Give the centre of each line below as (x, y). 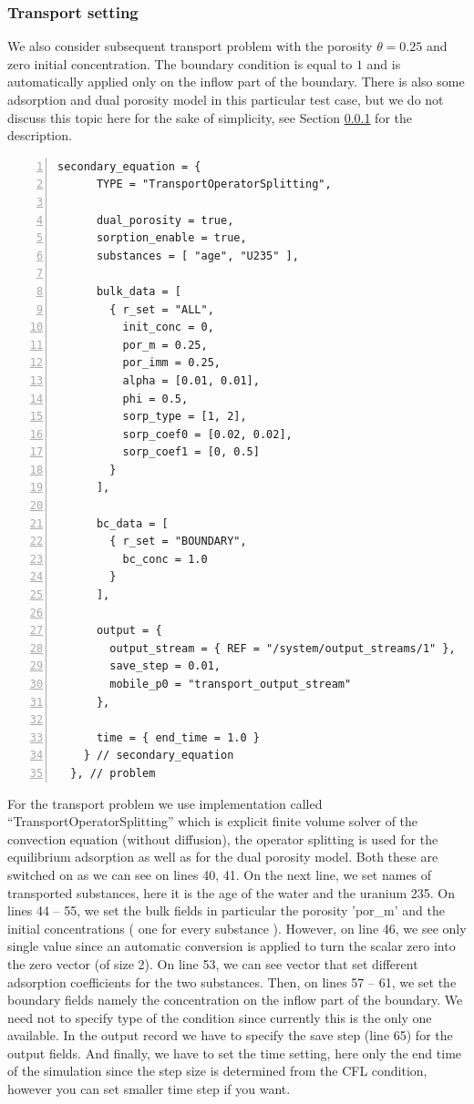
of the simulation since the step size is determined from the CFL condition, (217, 1071)
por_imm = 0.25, (171, 363)
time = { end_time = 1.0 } (178, 737)
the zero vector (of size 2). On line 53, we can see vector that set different (213, 963)
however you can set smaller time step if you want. (149, 1089)
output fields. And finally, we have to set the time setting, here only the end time (235, 1053)
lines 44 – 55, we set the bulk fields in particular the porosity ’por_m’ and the (226, 910)
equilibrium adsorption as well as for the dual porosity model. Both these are (223, 857)
